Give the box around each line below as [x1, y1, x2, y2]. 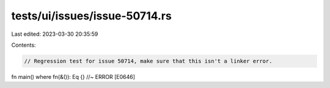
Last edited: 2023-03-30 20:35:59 [11, 30, 98, 38]
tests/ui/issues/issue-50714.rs [11, 9, 172, 22]
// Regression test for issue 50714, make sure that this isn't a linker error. [24, 58, 273, 64]
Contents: [11, 41, 36, 49]
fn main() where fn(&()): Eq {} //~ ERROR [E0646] [11, 73, 136, 80]
